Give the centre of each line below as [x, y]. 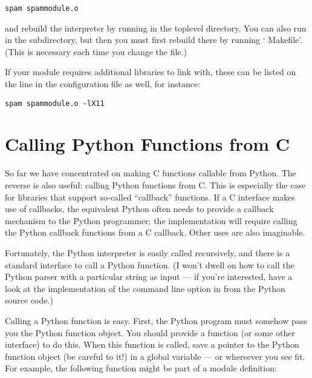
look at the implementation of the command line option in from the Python [145, 288]
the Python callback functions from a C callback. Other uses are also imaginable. [155, 232]
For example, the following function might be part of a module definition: [141, 368]
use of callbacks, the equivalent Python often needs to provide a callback [139, 209]
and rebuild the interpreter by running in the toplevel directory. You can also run [156, 28]
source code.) [29, 300]
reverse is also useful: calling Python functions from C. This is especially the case [155, 185]
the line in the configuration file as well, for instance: [103, 84]
